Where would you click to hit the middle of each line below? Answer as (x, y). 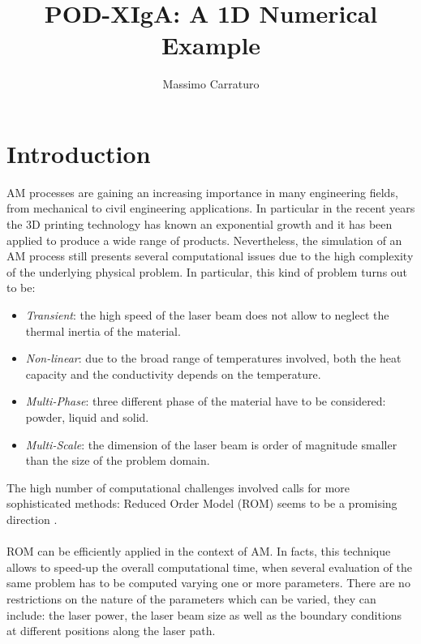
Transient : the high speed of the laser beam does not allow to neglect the (207, 315)
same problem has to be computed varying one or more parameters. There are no (208, 583)
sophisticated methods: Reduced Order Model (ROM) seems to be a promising (202, 503)
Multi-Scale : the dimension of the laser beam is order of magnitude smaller (211, 444)
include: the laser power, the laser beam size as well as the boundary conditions (204, 614)
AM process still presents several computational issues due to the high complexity (210, 256)
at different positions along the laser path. (111, 631)
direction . (32, 519)
